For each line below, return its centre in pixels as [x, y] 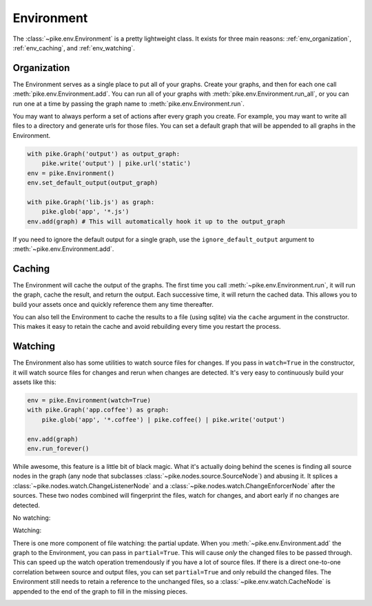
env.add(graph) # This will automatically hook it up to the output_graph [156, 221]
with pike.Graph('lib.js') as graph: [91, 202]
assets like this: [34, 382]
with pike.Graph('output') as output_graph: [104, 154]
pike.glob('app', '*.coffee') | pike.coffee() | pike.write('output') [164, 420]
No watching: [32, 518]
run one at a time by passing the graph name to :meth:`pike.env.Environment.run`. [128, 103]
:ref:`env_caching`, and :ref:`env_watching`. [74, 48]
